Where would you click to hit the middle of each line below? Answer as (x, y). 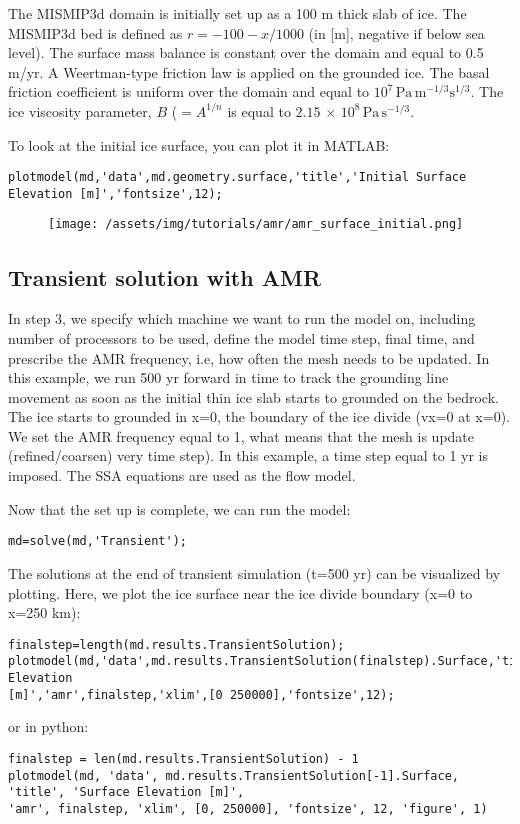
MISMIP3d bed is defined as (95, 32)
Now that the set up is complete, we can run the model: (179, 508)
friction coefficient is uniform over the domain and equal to (189, 91)
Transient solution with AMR (165, 276)
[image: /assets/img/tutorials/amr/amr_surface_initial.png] (256, 224)
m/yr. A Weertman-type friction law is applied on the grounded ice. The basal (249, 71)
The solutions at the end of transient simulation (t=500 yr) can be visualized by (254, 572)
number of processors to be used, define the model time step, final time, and (241, 337)
